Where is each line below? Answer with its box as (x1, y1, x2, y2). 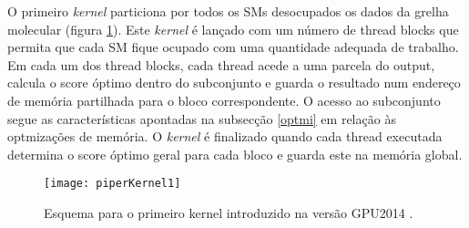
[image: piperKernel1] (44, 177, 181, 191)
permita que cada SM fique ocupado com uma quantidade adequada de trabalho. (7, 37, 459, 57)
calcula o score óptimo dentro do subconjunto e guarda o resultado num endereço (7, 73, 461, 92)
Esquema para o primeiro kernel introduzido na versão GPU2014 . (44, 203, 413, 222)
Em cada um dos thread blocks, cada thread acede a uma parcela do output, (7, 55, 435, 74)
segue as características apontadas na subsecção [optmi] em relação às (7, 109, 396, 128)
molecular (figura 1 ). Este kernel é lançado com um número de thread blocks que (7, 19, 459, 38)
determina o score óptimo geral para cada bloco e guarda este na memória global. (7, 144, 463, 163)
